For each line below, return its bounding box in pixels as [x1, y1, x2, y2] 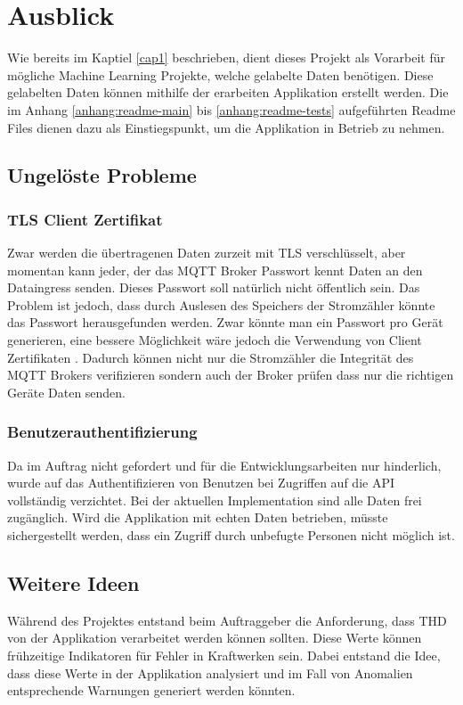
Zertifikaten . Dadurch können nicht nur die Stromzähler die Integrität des [7, 348, 414, 366]
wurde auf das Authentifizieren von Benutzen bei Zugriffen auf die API [7, 473, 394, 492]
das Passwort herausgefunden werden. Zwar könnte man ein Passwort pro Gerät [7, 313, 443, 332]
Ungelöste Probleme [7, 161, 197, 189]
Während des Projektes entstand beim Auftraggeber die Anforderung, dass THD [7, 611, 447, 629]
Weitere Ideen [7, 570, 140, 597]
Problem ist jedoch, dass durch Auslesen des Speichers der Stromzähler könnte [7, 295, 435, 314]
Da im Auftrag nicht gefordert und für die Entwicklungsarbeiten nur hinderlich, [7, 455, 442, 474]
